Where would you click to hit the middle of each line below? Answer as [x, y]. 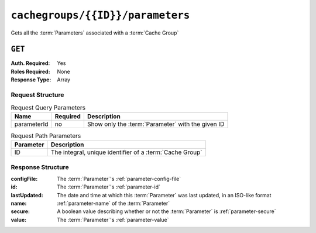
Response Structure [40, 167]
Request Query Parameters [48, 107]
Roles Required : [30, 71]
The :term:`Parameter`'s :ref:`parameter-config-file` [119, 179]
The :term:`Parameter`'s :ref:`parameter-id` [109, 187]
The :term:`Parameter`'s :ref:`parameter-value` [113, 220]
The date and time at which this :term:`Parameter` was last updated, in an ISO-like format [164, 195]
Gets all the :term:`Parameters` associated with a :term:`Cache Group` [95, 33]
